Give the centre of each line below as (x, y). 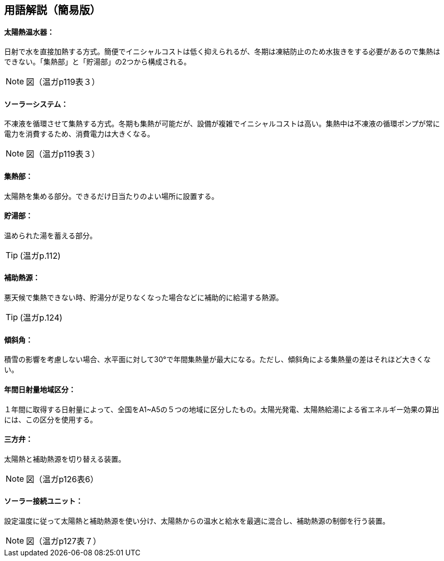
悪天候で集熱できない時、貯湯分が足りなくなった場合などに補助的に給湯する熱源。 (144, 298)
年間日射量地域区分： (40, 389)
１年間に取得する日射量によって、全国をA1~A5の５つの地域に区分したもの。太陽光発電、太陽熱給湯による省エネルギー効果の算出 (222, 409)
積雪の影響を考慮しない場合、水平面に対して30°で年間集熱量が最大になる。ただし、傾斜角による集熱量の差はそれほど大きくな (218, 360)
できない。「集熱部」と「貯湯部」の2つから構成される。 (98, 62)
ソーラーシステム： (36, 104)
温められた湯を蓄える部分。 (51, 235)
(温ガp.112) (40, 255)
